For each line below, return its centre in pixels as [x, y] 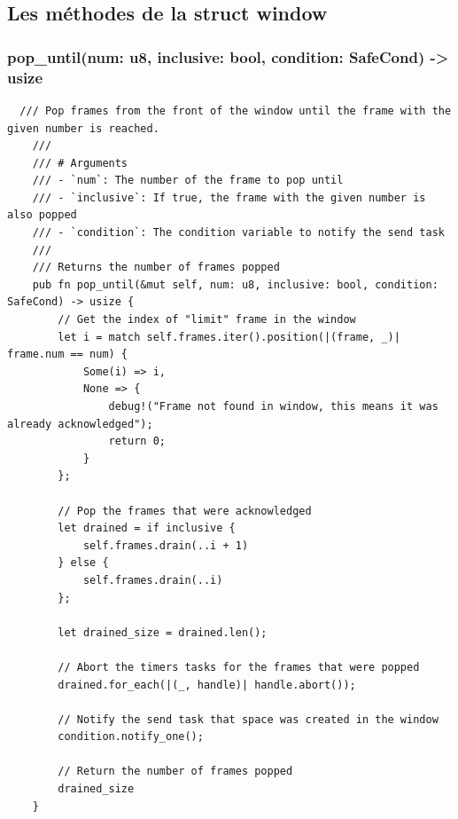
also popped [42, 215]
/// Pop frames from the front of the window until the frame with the [236, 110]
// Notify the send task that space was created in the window [248, 719]
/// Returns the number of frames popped [156, 268]
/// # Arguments [80, 163]
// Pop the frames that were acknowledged [185, 511]
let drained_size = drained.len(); [163, 632]
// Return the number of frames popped [175, 772]
